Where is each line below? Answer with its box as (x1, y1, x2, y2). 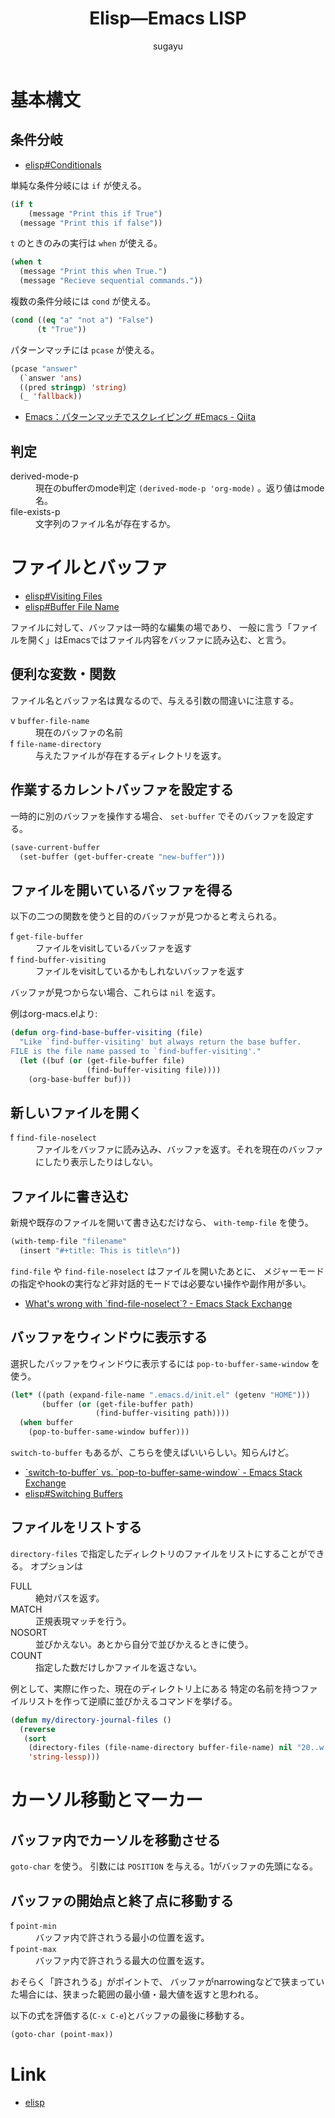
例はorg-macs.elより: (10, 1008, 98, 1020)
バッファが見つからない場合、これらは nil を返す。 (10, 987, 221, 999)
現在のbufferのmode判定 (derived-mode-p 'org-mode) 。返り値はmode (35, 482, 325, 494)
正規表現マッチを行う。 (35, 1615, 132, 1627)
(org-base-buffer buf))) (28, 1074, 132, 1084)
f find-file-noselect (10, 1132, 97, 1144)
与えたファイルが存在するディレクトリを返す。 (35, 749, 227, 761)
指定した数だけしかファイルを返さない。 (35, 1661, 202, 1673)
